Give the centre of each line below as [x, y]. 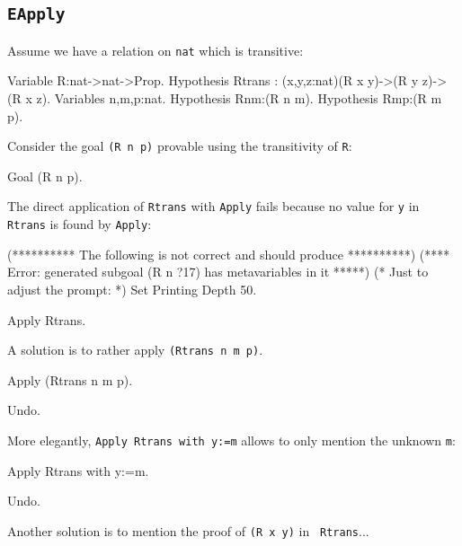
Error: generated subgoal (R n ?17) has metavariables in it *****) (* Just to [218, 272]
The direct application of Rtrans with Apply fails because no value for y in [213, 206]
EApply [36, 14]
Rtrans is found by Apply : [80, 224]
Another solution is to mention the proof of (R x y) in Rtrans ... [188, 530]
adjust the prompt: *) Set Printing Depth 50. [132, 289]
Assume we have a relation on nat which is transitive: [155, 50]
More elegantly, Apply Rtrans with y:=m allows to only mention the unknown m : [231, 440]
